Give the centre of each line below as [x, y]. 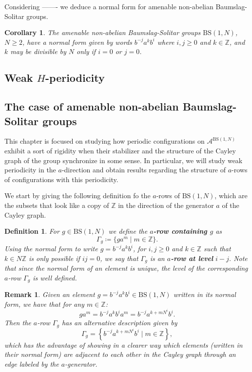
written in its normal [204, 294]
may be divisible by [38, 51]
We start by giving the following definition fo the [78, 195]
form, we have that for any [44, 304]
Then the [18, 323]
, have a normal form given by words [77, 42]
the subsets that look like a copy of [57, 205]
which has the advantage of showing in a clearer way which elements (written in [124, 344]
